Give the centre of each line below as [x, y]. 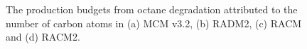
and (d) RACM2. [43, 37]
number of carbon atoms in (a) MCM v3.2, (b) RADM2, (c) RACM [154, 23]
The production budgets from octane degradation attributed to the [152, 9]
